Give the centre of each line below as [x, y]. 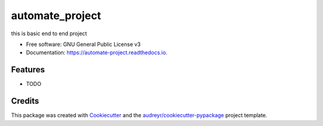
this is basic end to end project [49, 33]
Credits [25, 101]
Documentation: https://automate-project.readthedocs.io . [97, 53]
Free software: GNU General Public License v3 [83, 44]
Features [28, 70]
